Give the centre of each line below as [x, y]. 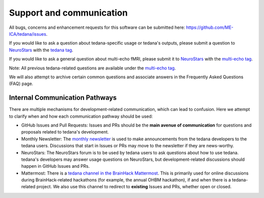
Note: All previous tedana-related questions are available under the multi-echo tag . [92, 68]
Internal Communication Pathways [63, 98]
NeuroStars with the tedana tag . [41, 50]
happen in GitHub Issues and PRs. [55, 166]
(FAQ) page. [21, 84]
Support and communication [68, 13]
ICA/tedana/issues [28, 34]
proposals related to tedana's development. [65, 132]
